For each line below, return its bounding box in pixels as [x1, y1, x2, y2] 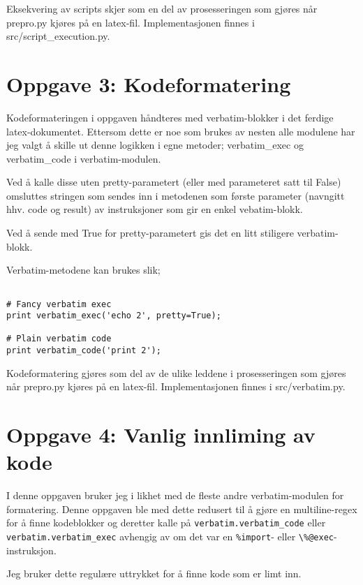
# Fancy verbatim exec [6, 299, 112, 309]
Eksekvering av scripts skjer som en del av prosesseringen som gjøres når [6, 1, 318, 15]
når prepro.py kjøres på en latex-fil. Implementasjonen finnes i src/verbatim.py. [6, 379, 346, 394]
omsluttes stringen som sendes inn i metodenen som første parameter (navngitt [6, 188, 345, 202]
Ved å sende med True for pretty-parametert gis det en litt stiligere [6, 225, 294, 240]
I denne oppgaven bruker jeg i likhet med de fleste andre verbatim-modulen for [6, 488, 344, 503]
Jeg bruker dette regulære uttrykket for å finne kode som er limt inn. [6, 566, 302, 581]
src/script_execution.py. [6, 29, 110, 43]
